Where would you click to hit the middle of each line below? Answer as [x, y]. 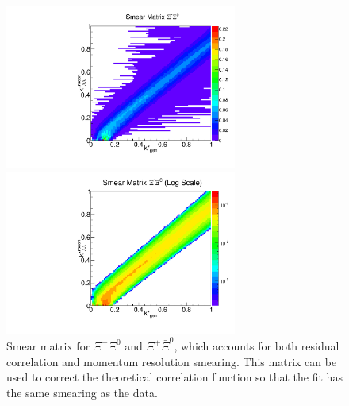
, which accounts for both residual [257, 345]
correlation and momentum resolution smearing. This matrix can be [172, 361]
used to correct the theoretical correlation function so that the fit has [174, 377]
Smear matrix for [48, 345]
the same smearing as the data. [82, 392]
